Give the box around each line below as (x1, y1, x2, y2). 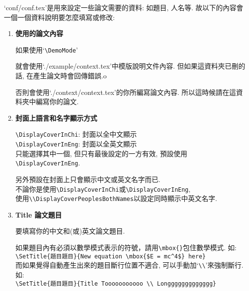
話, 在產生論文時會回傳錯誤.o (15, 71, 107, 81)
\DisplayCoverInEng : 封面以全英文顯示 (15, 139, 137, 149)
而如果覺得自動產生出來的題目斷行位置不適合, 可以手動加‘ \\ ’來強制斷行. (15, 260, 244, 270)
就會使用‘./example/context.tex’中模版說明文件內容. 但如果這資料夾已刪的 (15, 61, 246, 71)
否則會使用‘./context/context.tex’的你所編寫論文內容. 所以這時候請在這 (15, 87, 236, 97)
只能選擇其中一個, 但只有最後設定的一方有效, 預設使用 (15, 148, 187, 158)
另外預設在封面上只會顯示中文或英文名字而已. (15, 174, 160, 184)
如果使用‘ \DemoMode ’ (15, 44, 78, 55)
